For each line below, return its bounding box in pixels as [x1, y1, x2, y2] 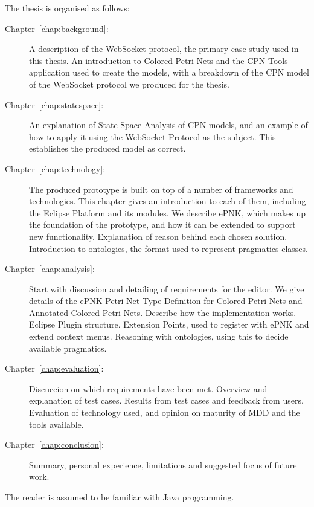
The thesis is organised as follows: [5, 2, 130, 14]
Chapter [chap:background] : [5, 22, 109, 34]
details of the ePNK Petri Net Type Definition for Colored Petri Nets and [29, 294, 303, 307]
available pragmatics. [29, 341, 107, 354]
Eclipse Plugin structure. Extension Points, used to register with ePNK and [29, 318, 309, 331]
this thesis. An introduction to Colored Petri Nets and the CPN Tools [29, 54, 288, 66]
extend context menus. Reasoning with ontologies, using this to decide [29, 330, 289, 343]
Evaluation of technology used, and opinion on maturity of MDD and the [29, 406, 300, 419]
